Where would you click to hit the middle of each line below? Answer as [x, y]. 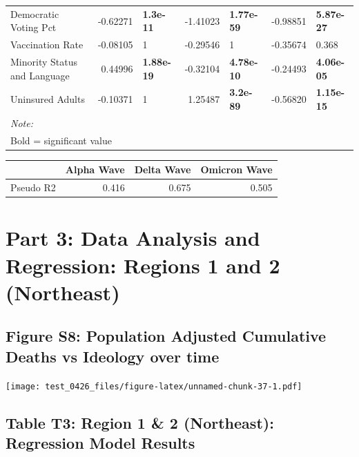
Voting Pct [33, 27]
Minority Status [44, 62]
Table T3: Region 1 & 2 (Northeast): [140, 422]
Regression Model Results [100, 443]
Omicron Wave [236, 169]
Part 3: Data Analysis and [133, 238]
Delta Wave [163, 169]
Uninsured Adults [48, 99]
